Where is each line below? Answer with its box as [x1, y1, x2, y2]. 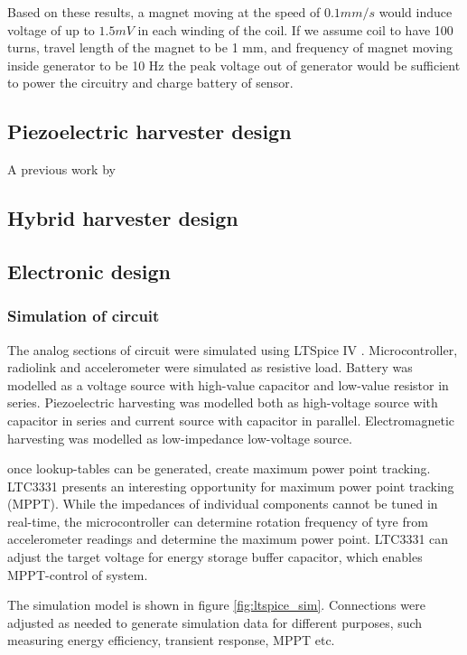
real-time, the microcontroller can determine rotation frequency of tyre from [7, 511, 428, 530]
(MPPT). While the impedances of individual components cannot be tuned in [7, 494, 438, 513]
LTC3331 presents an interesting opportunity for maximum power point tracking [7, 476, 454, 495]
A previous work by [7, 160, 116, 179]
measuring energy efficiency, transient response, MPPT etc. [7, 631, 335, 650]
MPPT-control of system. [7, 565, 148, 584]
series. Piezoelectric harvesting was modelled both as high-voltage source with [7, 393, 438, 412]
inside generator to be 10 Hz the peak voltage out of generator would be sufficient [7, 55, 461, 74]
